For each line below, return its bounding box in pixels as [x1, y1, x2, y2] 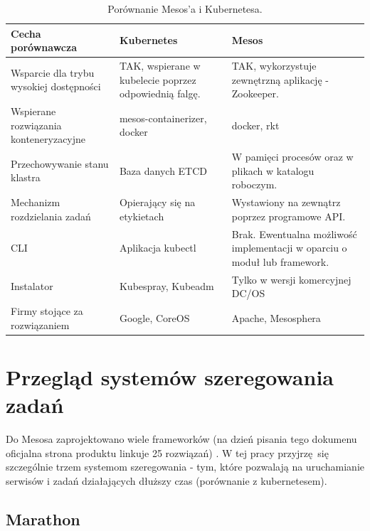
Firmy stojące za [11, 304, 83, 318]
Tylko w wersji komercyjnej [231, 272, 351, 286]
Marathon [6, 508, 80, 530]
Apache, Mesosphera [231, 310, 321, 325]
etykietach [119, 208, 164, 223]
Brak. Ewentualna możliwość [231, 226, 357, 241]
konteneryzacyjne [11, 132, 86, 146]
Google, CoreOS [119, 310, 190, 325]
